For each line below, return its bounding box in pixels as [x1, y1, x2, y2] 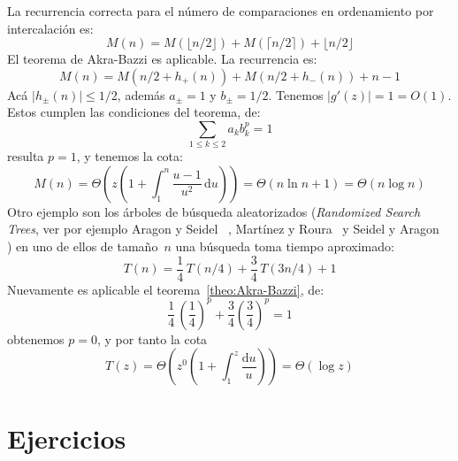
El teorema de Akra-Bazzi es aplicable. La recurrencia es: [7, 50, 317, 68]
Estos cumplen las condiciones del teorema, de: [7, 103, 261, 121]
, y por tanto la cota [97, 329, 208, 348]
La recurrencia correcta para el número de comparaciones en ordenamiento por [7, 2, 434, 19]
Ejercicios [7, 419, 126, 456]
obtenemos [7, 329, 65, 348]
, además [117, 85, 165, 104]
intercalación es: [7, 19, 94, 37]
